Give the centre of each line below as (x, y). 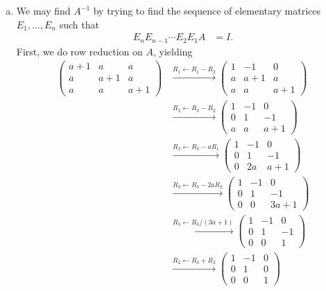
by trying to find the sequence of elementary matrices (207, 10)
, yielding (173, 51)
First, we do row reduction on (79, 51)
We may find (43, 10)
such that (79, 24)
